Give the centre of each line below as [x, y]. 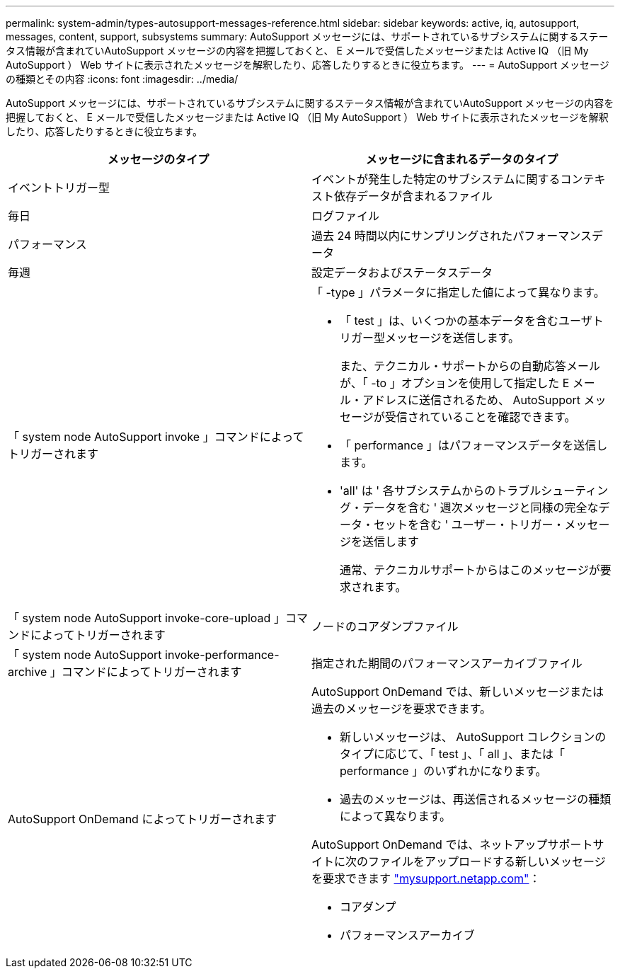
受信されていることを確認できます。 [480, 417]
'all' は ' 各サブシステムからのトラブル [441, 491]
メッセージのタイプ [158, 159]
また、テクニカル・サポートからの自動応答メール [470, 366]
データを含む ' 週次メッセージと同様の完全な [481, 508]
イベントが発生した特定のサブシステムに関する [436, 179]
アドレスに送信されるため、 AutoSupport [472, 400]
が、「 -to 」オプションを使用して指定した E [455, 383]
